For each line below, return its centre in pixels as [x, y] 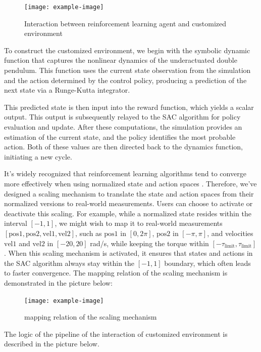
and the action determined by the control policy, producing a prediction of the [125, 80]
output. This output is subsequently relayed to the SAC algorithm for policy [122, 117]
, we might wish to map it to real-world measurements [139, 223]
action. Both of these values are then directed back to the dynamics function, [123, 147]
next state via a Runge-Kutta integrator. [67, 90]
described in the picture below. [52, 344]
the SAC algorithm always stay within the [69, 263]
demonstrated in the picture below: [58, 282]
